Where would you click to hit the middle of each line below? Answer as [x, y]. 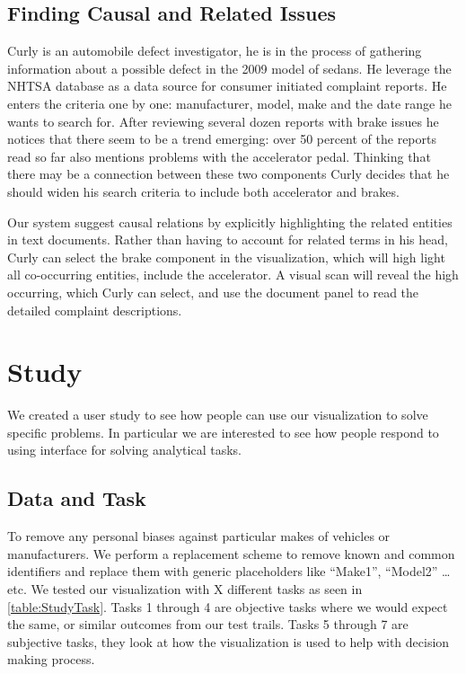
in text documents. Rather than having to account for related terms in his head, [228, 239]
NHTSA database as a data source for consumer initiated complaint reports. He [227, 86]
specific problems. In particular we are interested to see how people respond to [223, 432]
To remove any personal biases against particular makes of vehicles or [199, 536]
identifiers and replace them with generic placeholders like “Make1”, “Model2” [223, 571]
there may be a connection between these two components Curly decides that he [229, 174]
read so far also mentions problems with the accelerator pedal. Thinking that [219, 156]
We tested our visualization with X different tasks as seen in [197, 589]
